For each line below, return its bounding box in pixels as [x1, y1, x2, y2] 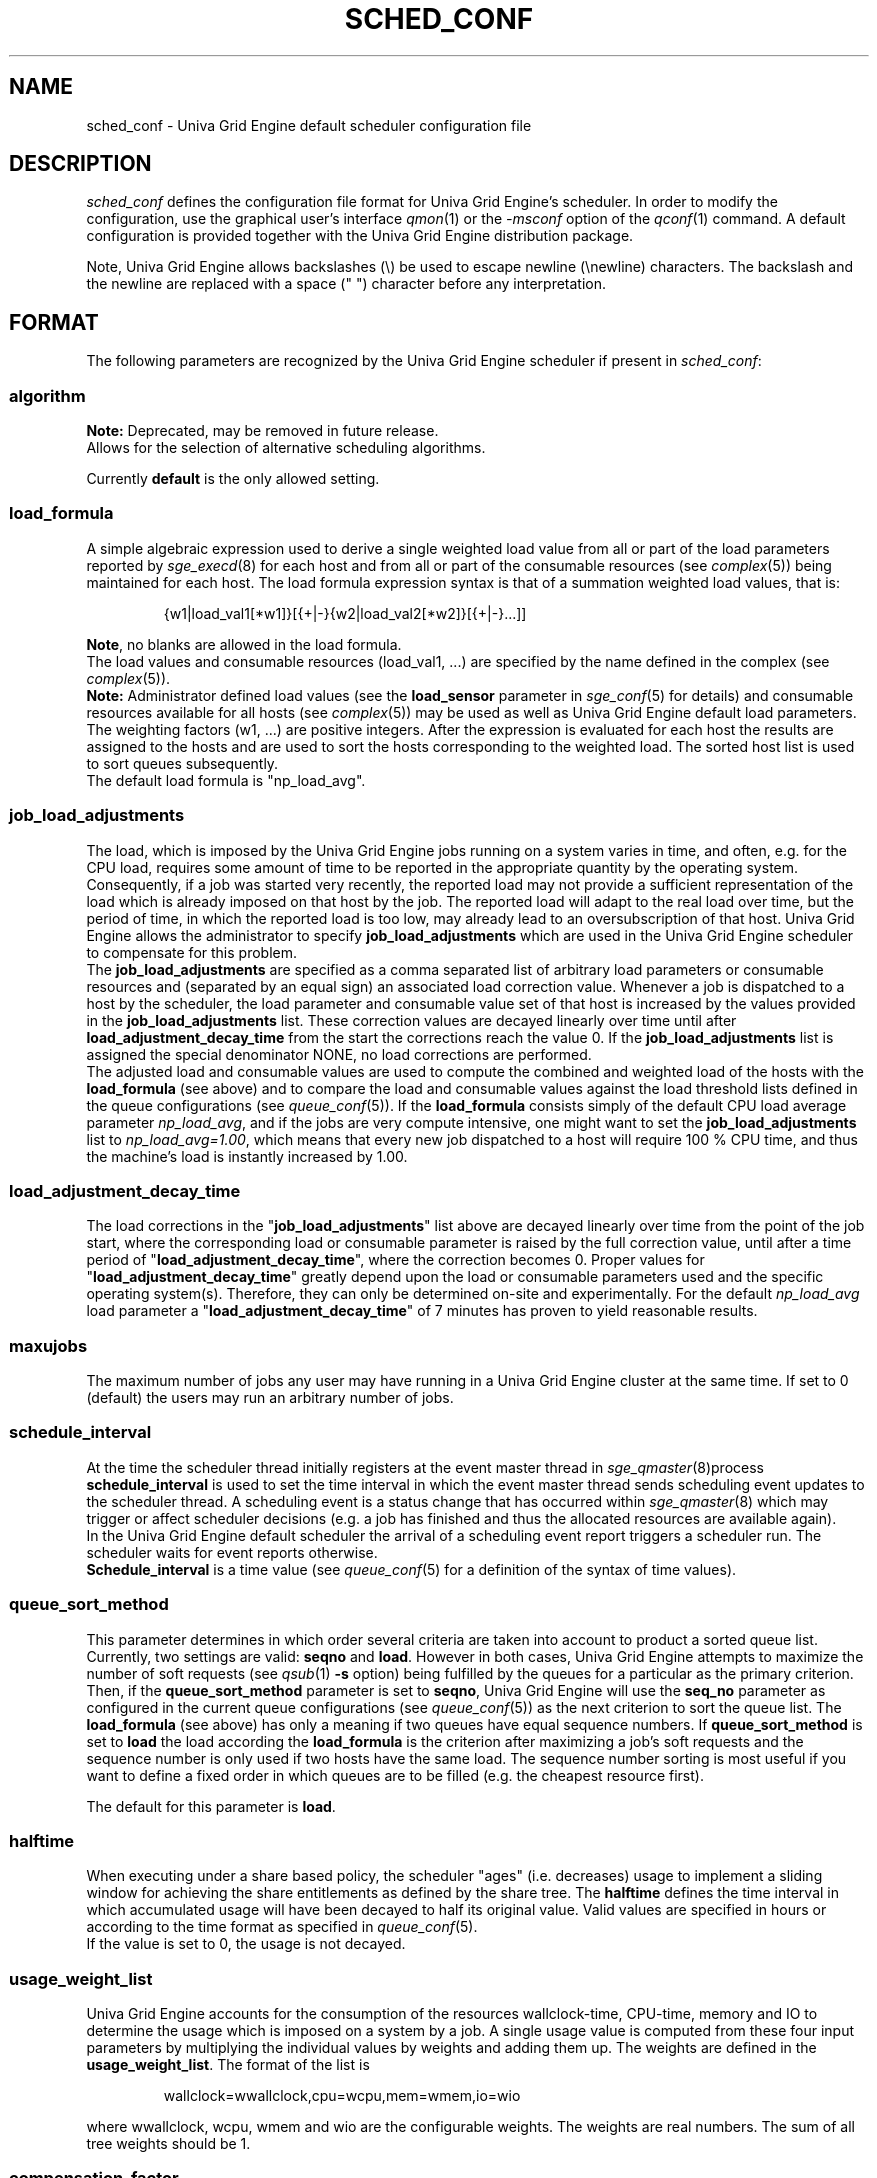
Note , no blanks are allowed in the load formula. [86, 635, 402, 653]
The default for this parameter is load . [86, 1797, 336, 1815]
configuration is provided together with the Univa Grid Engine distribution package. [86, 227, 634, 245]
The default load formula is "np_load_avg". [86, 771, 366, 789]
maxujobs [9, 1335, 88, 1356]
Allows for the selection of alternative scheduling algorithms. [86, 439, 486, 457]
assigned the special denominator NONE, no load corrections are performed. [86, 1045, 592, 1063]
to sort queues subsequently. [86, 754, 279, 772]
